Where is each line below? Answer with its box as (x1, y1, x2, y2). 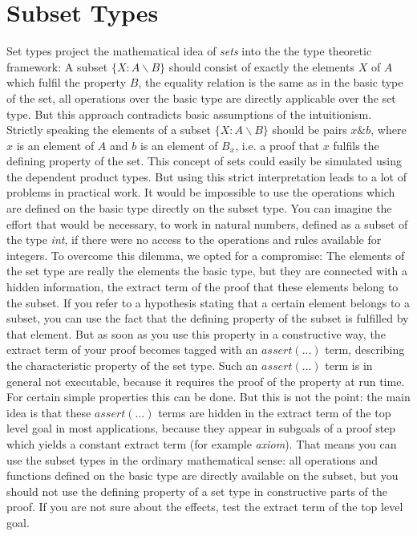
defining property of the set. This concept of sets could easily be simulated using (6, 152, 402, 169)
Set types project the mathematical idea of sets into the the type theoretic (6, 43, 372, 59)
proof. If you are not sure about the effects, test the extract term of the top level (6, 498, 403, 515)
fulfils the (333, 136, 379, 153)
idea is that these (6, 404, 91, 420)
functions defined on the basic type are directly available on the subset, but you (6, 467, 399, 484)
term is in (325, 357, 373, 373)
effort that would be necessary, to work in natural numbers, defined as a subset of (6, 215, 408, 232)
